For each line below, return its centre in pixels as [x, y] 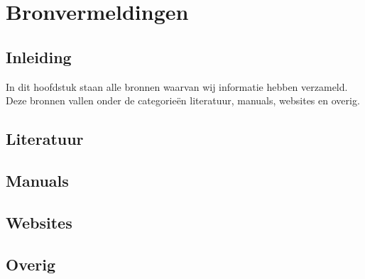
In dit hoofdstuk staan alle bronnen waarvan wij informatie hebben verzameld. [177, 86]
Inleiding [39, 56]
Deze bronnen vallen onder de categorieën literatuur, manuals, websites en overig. [183, 100]
